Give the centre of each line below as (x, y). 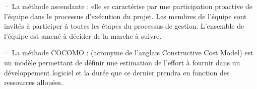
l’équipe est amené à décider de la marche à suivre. (83, 35)
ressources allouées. (34, 82)
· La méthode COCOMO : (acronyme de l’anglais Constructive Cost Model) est (129, 53)
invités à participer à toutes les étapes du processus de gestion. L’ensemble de (124, 26)
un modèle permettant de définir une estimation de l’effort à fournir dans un (122, 62)
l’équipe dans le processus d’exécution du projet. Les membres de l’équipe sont (125, 16)
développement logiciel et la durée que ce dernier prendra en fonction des (117, 72)
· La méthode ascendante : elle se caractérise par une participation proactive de (128, 6)
